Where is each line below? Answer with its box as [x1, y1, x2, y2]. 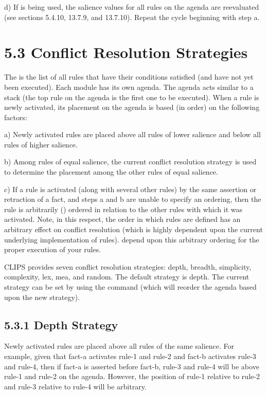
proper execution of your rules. [4, 244, 101, 255]
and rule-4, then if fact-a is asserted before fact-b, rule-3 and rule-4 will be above [4, 361, 259, 371]
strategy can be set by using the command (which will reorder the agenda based [4, 281, 257, 292]
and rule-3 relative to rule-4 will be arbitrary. [4, 381, 147, 391]
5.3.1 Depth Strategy [4, 316, 118, 332]
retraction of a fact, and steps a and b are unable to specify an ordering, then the [4, 194, 261, 204]
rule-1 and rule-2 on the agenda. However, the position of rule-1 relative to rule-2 [4, 371, 260, 382]
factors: [4, 111, 27, 122]
